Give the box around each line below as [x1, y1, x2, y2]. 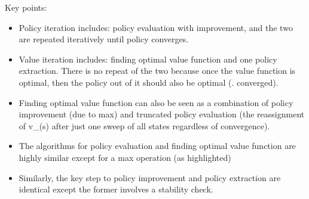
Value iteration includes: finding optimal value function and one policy [19, 52, 277, 65]
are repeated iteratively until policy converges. [19, 33, 189, 45]
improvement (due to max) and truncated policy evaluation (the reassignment [19, 108, 305, 120]
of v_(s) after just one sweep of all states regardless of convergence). [19, 119, 270, 132]
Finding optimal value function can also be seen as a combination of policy [19, 96, 293, 108]
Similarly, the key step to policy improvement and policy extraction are [19, 171, 281, 184]
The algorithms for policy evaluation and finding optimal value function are [19, 139, 296, 152]
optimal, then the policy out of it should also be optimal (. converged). [19, 76, 279, 88]
